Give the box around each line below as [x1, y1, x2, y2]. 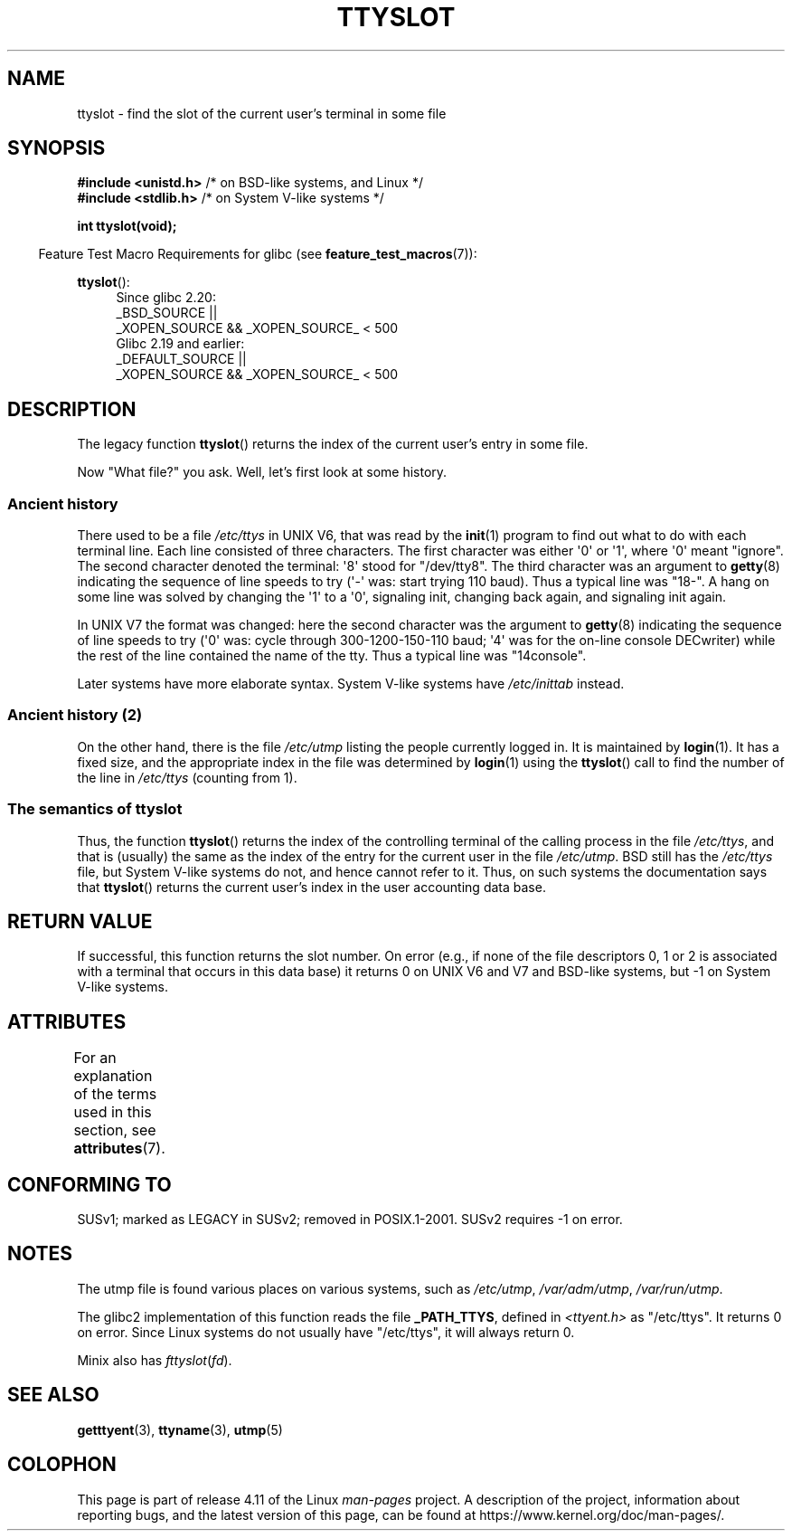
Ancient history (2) [7, 706, 143, 725]
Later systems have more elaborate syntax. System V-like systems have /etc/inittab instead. [77, 676, 625, 692]
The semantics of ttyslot [7, 800, 183, 819]
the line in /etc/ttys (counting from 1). [77, 769, 297, 785]
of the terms [73, 1085, 157, 1104]
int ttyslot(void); [77, 218, 177, 234]
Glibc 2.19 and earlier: [116, 336, 245, 352]
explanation [73, 1067, 153, 1086]
